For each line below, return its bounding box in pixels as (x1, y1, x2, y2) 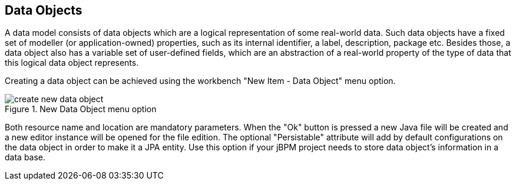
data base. (5, 152, 46, 163)
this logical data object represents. (5, 58, 139, 68)
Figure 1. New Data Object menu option (5, 104, 157, 115)
